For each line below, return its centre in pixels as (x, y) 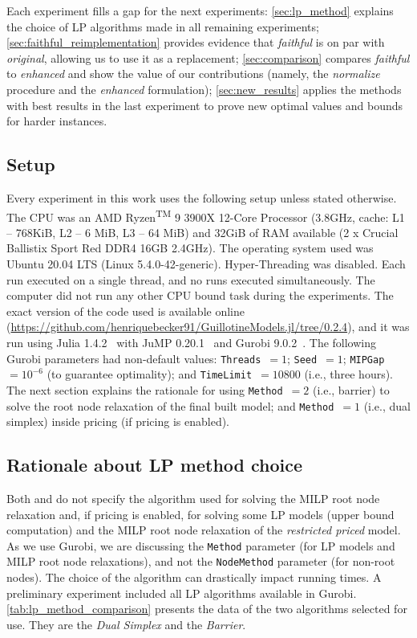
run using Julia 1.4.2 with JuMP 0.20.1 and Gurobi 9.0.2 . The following (192, 342)
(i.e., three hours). (349, 374)
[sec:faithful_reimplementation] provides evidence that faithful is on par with (196, 42)
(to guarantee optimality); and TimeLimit (150, 374)
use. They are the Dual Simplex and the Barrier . (126, 624)
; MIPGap (364, 358)
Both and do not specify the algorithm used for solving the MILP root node (193, 498)
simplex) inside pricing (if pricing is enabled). (118, 421)
